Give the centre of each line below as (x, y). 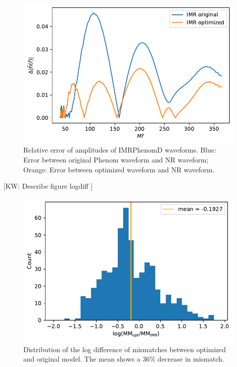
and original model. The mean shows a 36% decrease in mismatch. (124, 359)
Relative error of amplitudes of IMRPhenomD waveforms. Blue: (120, 150)
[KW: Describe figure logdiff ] (48, 186)
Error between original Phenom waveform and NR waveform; (116, 159)
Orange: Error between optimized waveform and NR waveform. (119, 169)
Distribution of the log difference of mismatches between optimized (125, 349)
